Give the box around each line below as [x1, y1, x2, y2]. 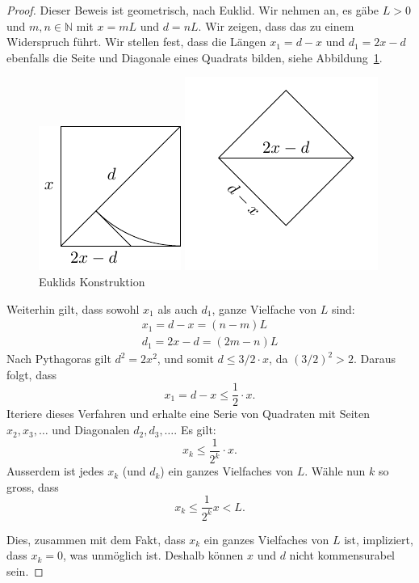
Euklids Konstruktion [39, 272, 145, 289]
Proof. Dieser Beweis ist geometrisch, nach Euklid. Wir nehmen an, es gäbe [6, 2, 379, 18]
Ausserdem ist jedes [6, 463, 104, 479]
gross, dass [6, 478, 59, 495]
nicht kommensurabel [289, 547, 396, 564]
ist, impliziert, [344, 530, 413, 547]
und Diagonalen [52, 421, 130, 438]
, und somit [157, 350, 214, 367]
